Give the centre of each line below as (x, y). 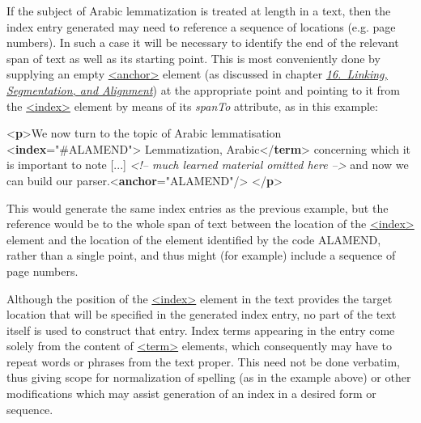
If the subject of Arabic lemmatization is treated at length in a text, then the (199, 11)
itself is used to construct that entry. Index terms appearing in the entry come (201, 330)
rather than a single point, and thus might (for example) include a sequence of (201, 255)
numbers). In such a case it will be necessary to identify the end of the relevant (203, 42)
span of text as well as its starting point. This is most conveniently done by (193, 58)
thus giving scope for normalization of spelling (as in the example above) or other (209, 377)
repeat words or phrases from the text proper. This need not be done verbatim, (203, 361)
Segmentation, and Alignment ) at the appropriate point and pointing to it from (203, 89)
